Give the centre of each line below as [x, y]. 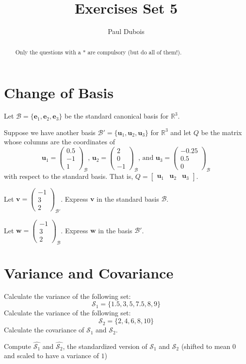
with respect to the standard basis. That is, [69, 176]
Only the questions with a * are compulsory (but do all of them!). [98, 52]
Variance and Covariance [89, 272]
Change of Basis [59, 93]
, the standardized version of [105, 346]
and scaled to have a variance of [51, 355]
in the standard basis [128, 199]
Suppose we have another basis [50, 132]
